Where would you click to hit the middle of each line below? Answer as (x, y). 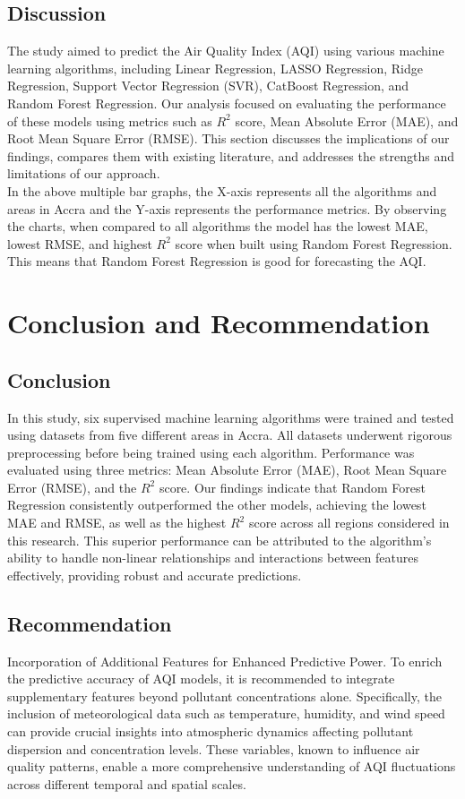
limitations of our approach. (84, 173)
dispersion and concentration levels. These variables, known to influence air (214, 748)
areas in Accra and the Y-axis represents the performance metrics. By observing (227, 208)
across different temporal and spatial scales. (127, 783)
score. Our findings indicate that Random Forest (292, 487)
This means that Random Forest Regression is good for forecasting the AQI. (217, 261)
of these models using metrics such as (110, 120)
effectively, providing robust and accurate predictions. (155, 575)
